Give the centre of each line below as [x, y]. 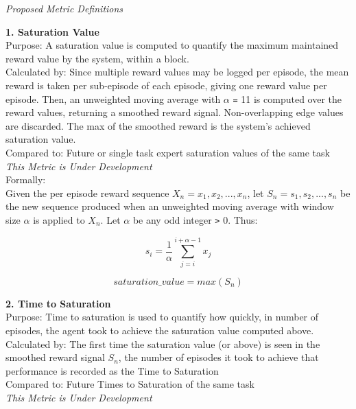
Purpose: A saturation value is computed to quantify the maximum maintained [172, 45]
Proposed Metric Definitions [64, 8]
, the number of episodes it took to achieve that [218, 357]
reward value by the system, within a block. [97, 58]
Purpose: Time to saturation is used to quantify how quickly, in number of [162, 317]
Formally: [26, 179]
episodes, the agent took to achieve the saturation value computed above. [160, 330]
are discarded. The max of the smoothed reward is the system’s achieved [158, 125]
